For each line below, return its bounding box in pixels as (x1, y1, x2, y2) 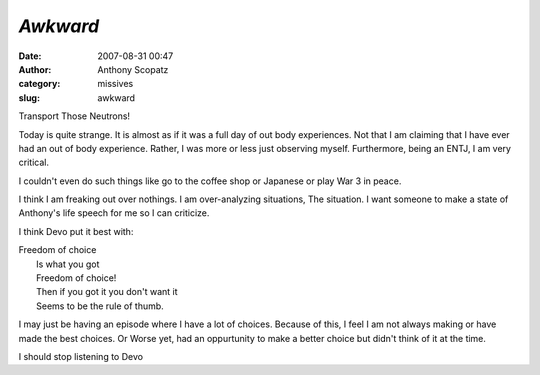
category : (18, 78, 61, 90)
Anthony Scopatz (97, 63, 169, 75)
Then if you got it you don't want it (36, 286, 179, 298)
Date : (18, 50, 42, 62)
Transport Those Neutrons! (18, 110, 130, 122)
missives (97, 78, 134, 90)
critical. (18, 156, 50, 169)
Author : (18, 63, 52, 75)
